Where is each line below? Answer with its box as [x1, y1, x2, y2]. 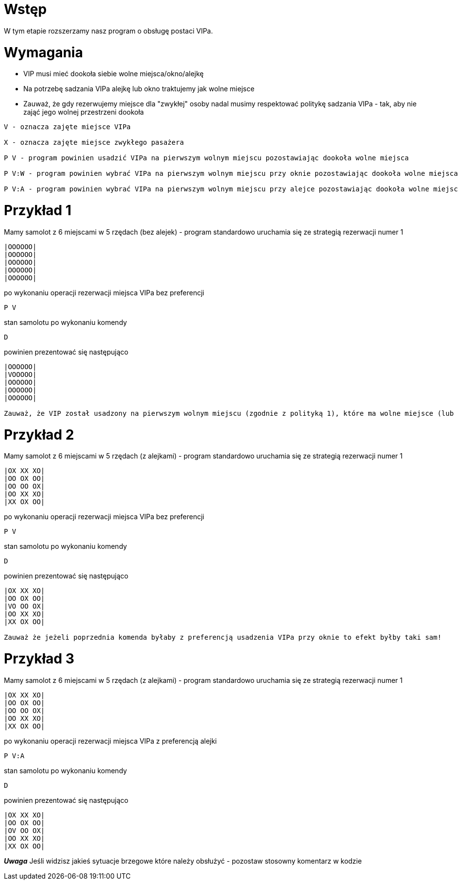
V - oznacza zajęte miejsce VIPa [4, 123, 131, 131]
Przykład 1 [4, 202, 71, 219]
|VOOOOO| [4, 370, 37, 378]
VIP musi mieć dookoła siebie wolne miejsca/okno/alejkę [23, 69, 204, 78]
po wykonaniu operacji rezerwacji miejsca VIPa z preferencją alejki [4, 736, 217, 745]
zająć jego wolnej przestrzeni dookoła [23, 108, 144, 117]
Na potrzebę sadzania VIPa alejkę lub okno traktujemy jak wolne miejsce [23, 85, 255, 93]
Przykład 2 [4, 426, 74, 443]
